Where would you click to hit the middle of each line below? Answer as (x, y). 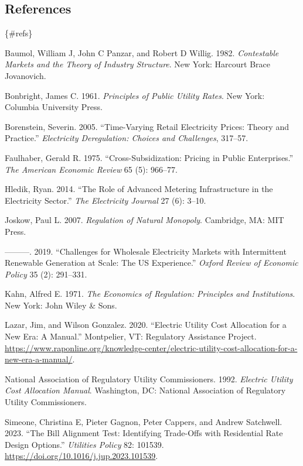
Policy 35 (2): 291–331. (46, 274)
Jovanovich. (25, 75)
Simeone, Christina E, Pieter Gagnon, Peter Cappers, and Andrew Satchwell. (144, 421)
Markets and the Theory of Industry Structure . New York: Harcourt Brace (138, 64)
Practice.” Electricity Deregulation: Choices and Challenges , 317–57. (127, 138)
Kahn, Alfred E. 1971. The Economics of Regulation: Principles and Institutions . (150, 294)
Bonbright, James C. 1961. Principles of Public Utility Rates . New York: (135, 95)
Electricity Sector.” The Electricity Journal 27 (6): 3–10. (105, 200)
